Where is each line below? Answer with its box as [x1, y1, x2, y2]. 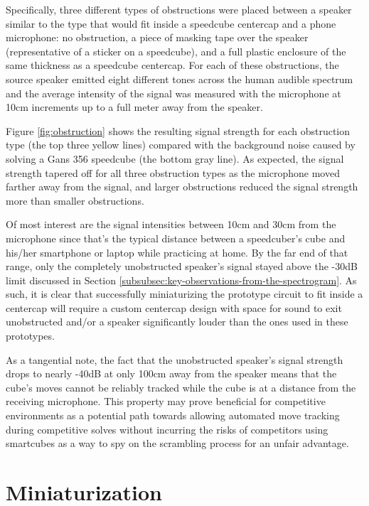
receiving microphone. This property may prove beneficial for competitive [6, 394, 326, 409]
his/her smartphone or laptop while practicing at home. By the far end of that [6, 244, 348, 259]
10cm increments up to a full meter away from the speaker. [6, 99, 263, 114]
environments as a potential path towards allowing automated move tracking [6, 408, 340, 423]
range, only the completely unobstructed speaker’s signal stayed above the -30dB [6, 259, 358, 274]
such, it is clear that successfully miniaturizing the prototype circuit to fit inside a [6, 286, 363, 301]
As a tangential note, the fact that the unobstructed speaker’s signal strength [6, 352, 343, 367]
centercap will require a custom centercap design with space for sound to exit [6, 300, 342, 315]
